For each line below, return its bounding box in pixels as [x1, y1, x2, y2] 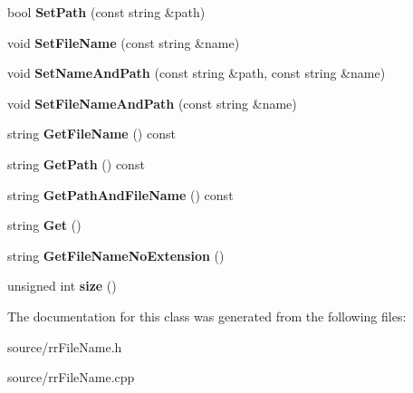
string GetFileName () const [7, 124, 176, 143]
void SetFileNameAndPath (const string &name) [7, 93, 297, 112]
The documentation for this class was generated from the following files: [7, 306, 407, 325]
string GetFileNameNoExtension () [7, 245, 225, 264]
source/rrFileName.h [7, 337, 122, 356]
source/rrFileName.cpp [7, 368, 135, 387]
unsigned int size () [7, 276, 117, 295]
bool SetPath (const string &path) [7, 3, 206, 21]
